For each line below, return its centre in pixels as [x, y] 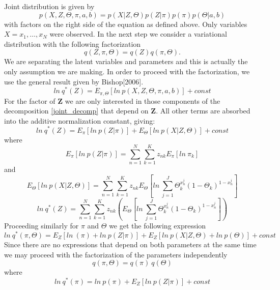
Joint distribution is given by [49, 6]
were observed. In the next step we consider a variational [138, 34]
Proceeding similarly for [41, 226]
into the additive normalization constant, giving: [80, 120]
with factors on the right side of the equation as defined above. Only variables [126, 24]
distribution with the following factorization [73, 43]
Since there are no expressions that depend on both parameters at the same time [130, 244]
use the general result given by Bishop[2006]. [74, 81]
